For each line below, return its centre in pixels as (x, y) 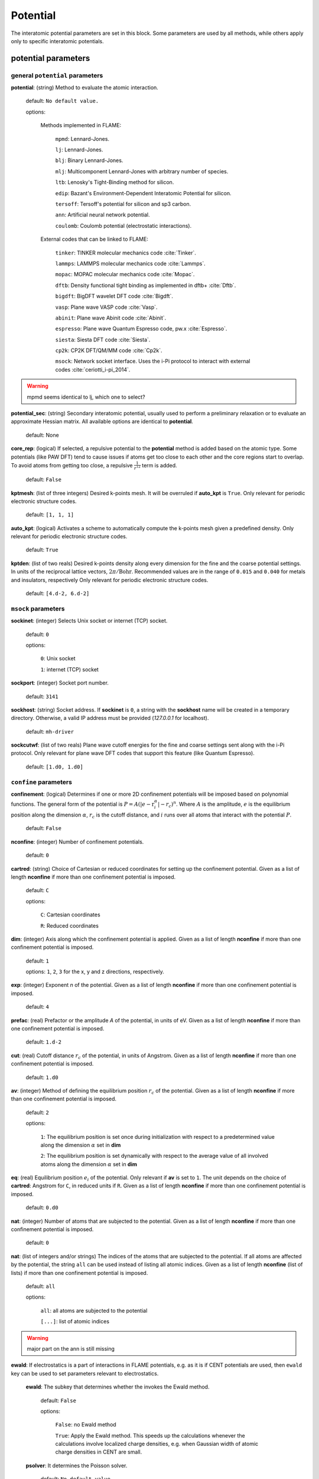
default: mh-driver (50, 731)
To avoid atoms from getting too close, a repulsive (72, 465)
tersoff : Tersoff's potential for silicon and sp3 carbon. (123, 204)
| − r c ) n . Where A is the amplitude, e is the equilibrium (224, 804)
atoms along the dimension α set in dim (89, 1164)
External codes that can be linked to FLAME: (95, 239)
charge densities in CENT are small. (99, 1452)
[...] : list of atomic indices (75, 1322)
